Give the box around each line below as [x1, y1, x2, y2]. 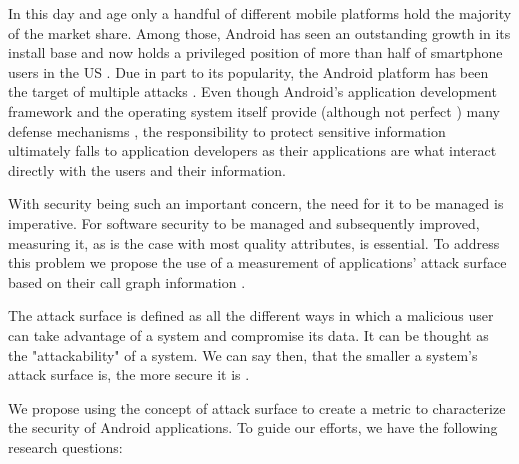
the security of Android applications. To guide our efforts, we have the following [8, 417, 498, 438]
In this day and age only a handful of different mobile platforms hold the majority [8, 3, 512, 23]
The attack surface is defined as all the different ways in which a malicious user [8, 305, 494, 326]
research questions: [8, 436, 123, 457]
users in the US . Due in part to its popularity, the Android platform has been [8, 61, 489, 82]
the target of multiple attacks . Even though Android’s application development [8, 81, 497, 102]
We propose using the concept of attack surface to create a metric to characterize [8, 397, 506, 418]
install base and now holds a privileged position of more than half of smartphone [8, 42, 503, 63]
